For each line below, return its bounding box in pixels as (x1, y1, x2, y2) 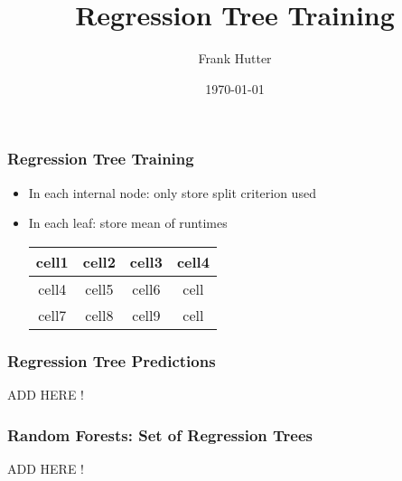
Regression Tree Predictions (7, 349, 216, 372)
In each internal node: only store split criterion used (28, 183, 316, 202)
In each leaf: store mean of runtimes (28, 213, 228, 232)
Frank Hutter (198, 49, 272, 68)
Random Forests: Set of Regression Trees (7, 423, 313, 446)
